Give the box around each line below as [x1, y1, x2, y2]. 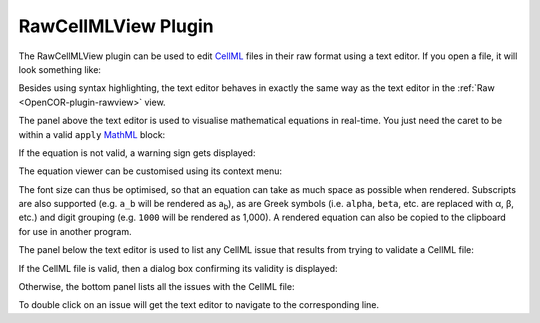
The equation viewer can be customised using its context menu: [18, 165, 283, 177]
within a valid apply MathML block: [18, 128, 166, 140]
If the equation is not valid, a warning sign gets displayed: [18, 146, 256, 159]
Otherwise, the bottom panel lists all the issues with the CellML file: [18, 281, 295, 293]
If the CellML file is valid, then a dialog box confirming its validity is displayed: [18, 262, 339, 274]
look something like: [18, 63, 102, 75]
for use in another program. [18, 225, 132, 237]
